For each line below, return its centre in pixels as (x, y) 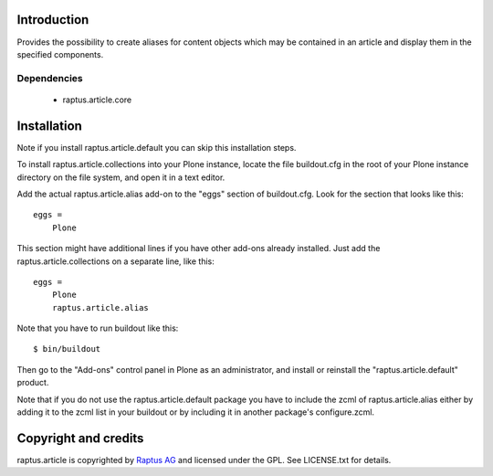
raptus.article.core (97, 100)
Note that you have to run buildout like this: (98, 328)
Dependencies (50, 78)
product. (33, 383)
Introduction (53, 20)
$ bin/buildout (67, 349)
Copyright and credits (80, 438)
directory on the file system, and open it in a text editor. (121, 177)
